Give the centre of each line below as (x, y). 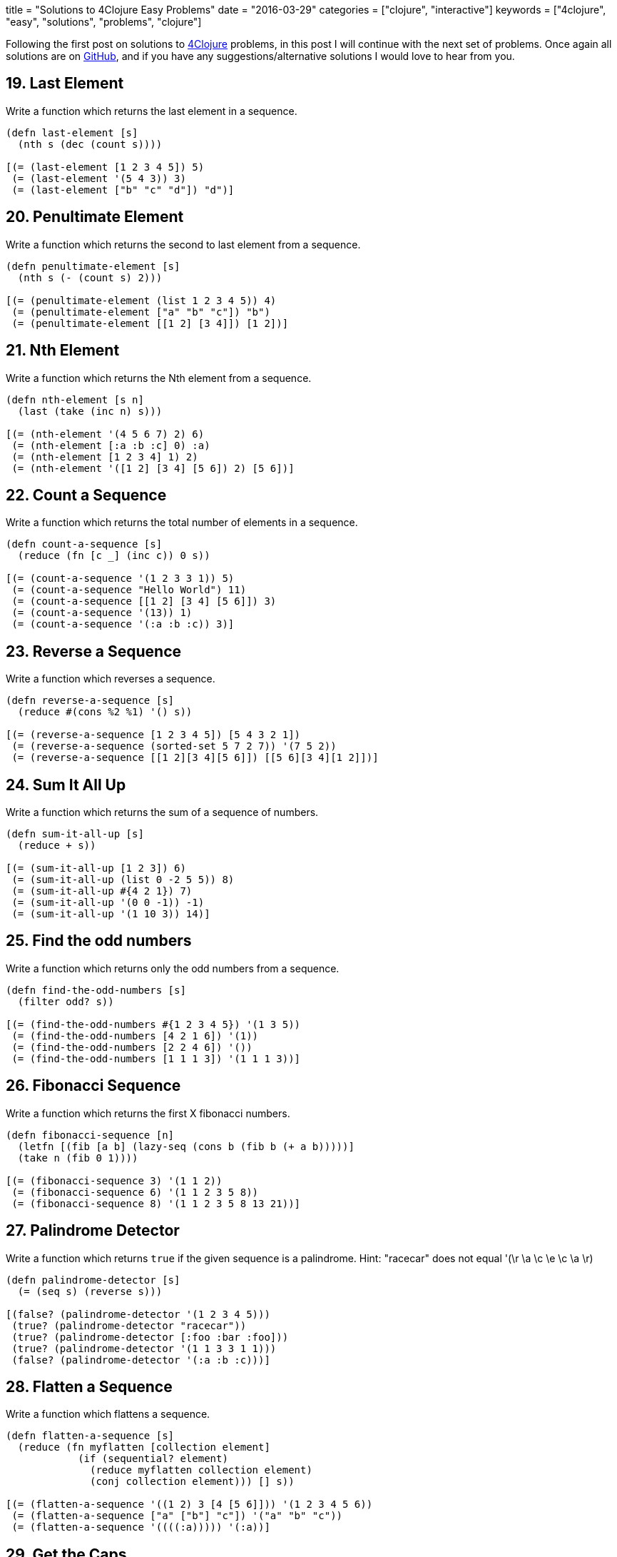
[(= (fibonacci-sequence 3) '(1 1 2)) (114, 1180)
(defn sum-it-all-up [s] (75, 834)
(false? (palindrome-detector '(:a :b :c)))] (141, 1360)
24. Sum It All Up (66, 785)
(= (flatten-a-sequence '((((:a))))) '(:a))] (141, 1527)
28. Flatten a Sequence (89, 1387)
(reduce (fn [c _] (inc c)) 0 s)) (114, 556)
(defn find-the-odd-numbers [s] (96, 990)
